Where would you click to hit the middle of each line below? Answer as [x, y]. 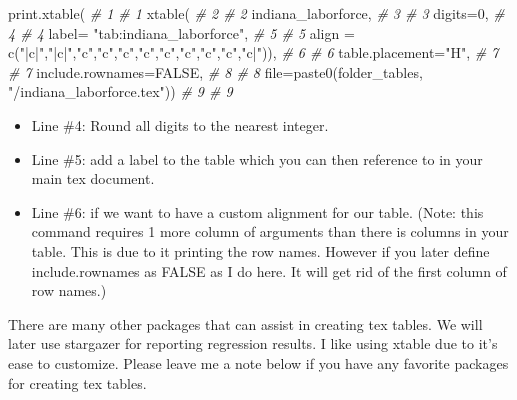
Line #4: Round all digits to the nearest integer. [180, 124]
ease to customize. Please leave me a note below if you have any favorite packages [258, 362]
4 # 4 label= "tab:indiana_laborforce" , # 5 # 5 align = [181, 32]
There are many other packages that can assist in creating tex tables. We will [245, 323]
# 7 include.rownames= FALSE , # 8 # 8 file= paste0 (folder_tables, [215, 71]
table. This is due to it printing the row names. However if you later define [260, 250]
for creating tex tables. [77, 382]
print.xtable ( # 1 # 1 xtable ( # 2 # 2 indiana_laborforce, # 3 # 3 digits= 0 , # [256, 13]
